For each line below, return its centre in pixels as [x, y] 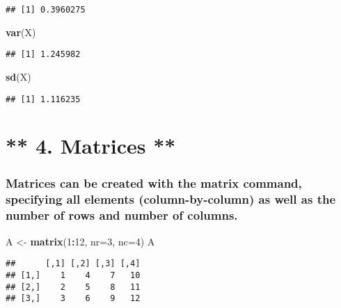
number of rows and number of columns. [122, 215]
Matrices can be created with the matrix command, [154, 183]
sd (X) [18, 76]
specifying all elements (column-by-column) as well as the [171, 199]
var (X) [21, 32]
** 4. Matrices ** [91, 146]
